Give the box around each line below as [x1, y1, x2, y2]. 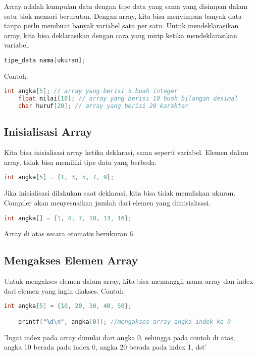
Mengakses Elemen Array [4, 253, 138, 268]
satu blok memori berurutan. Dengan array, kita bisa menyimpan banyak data [4, 10, 242, 21]
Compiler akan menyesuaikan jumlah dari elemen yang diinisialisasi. [4, 197, 211, 207]
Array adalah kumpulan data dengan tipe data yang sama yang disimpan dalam [4, 1, 248, 11]
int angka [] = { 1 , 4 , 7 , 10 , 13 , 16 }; [4, 214, 132, 222]
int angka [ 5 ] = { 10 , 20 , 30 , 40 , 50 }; [4, 303, 132, 310]
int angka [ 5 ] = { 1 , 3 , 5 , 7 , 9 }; [4, 174, 114, 181]
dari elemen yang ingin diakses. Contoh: [4, 285, 125, 296]
